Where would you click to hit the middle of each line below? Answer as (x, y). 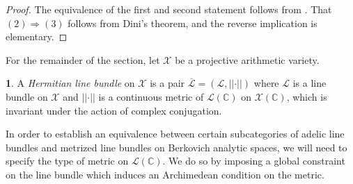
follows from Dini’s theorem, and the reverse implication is (193, 23)
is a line (309, 83)
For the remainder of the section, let (83, 59)
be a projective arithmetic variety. (247, 59)
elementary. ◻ (37, 36)
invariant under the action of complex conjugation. (114, 110)
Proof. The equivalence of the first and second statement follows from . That (169, 9)
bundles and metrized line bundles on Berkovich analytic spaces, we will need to (176, 147)
